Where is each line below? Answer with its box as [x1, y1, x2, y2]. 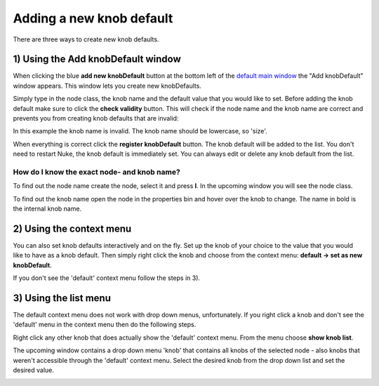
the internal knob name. [13, 204, 82, 213]
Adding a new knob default [13, 11, 173, 26]
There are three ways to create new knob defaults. [13, 35, 159, 44]
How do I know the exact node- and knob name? [13, 167, 180, 177]
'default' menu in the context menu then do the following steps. [13, 320, 197, 329]
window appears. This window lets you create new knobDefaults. [13, 81, 201, 90]
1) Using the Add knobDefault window [13, 53, 182, 65]
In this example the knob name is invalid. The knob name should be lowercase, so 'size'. [13, 127, 268, 135]
